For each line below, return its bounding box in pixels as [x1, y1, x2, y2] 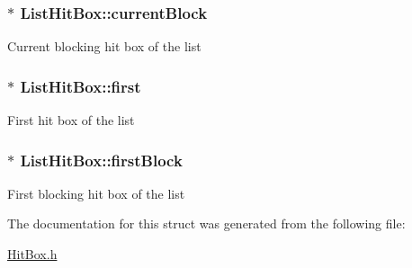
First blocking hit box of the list [7, 183, 185, 202]
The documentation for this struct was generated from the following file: [7, 214, 406, 233]
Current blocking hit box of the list [7, 37, 202, 56]
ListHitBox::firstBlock [20, 148, 183, 171]
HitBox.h [7, 245, 58, 264]
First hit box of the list [7, 111, 135, 130]
